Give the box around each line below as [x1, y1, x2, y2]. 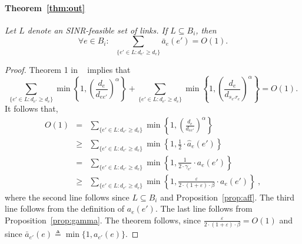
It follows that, [5, 102, 58, 115]
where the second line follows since [5, 190, 130, 203]
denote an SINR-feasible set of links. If [27, 24, 168, 36]
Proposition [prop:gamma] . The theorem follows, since [5, 213, 201, 226]
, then [195, 24, 217, 36]
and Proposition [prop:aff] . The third [160, 190, 295, 203]
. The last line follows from [155, 202, 253, 215]
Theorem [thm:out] [5, 1, 85, 14]
